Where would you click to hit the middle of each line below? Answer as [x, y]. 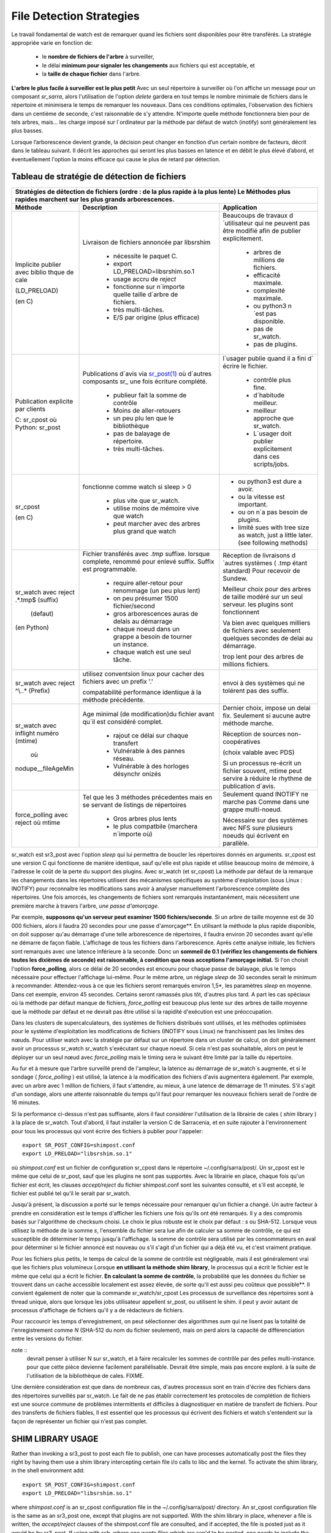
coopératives [242, 741]
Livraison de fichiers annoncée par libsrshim [146, 242]
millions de [269, 259]
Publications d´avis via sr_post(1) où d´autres [147, 373]
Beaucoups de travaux [255, 215]
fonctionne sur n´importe [149, 286]
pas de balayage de [142, 434]
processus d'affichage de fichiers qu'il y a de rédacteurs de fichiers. [97, 1310]
